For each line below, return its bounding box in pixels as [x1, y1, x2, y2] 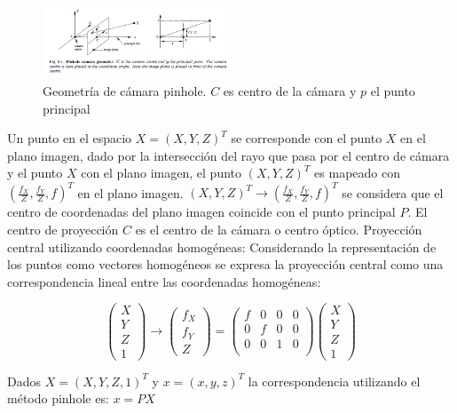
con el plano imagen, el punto [81, 163, 241, 182]
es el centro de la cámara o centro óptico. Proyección [135, 220, 422, 239]
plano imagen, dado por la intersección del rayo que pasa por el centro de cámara [7, 146, 450, 164]
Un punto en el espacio [7, 129, 132, 147]
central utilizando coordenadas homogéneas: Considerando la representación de [7, 237, 437, 256]
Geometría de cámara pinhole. [43, 81, 207, 99]
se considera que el [342, 183, 444, 202]
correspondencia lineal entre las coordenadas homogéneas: [7, 272, 321, 290]
